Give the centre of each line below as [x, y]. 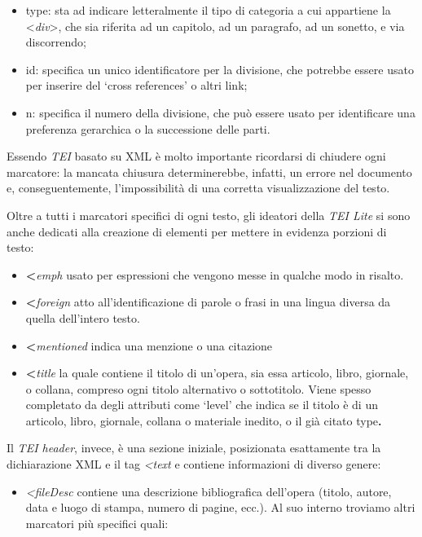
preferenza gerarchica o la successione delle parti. [148, 128]
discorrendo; [56, 42]
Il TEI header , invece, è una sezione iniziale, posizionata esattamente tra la [194, 448]
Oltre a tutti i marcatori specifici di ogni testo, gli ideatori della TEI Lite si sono [209, 215]
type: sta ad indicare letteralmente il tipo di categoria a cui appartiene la [208, 10]
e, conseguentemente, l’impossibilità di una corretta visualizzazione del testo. [198, 188]
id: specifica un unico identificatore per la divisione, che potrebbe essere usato [220, 69]
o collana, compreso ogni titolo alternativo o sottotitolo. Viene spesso [198, 388]
